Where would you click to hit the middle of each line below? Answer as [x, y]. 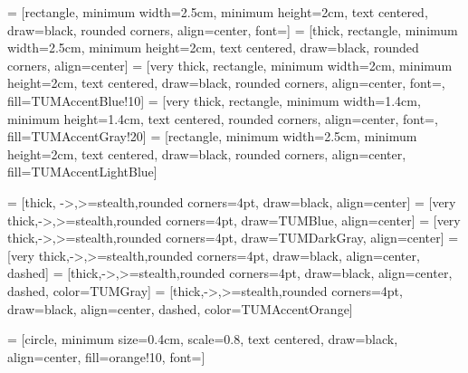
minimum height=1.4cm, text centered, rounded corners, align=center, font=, [223, 118]
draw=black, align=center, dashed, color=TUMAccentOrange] [180, 308]
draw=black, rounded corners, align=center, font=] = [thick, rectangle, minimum [233, 29]
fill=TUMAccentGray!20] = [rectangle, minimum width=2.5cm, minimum [212, 136]
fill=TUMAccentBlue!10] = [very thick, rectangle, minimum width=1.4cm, [214, 100]
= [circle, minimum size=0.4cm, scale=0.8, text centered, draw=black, [203, 339]
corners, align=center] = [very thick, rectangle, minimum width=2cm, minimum [230, 65]
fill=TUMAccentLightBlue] [82, 172]
